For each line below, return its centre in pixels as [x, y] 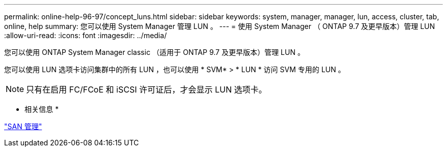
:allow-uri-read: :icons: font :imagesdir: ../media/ [85, 35]
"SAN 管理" [23, 126]
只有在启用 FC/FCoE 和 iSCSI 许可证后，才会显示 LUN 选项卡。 [146, 89]
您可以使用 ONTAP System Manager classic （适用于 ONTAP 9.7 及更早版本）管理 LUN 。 [154, 52]
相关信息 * [42, 109]
